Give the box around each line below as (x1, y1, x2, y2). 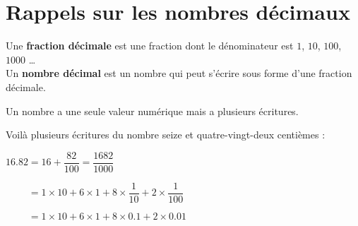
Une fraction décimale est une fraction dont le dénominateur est (6, 38, 294, 53)
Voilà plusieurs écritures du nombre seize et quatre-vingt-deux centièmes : (6, 127, 326, 142)
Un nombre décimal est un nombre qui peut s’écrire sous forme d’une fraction (6, 66, 352, 81)
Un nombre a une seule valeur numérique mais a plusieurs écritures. (6, 103, 299, 118)
